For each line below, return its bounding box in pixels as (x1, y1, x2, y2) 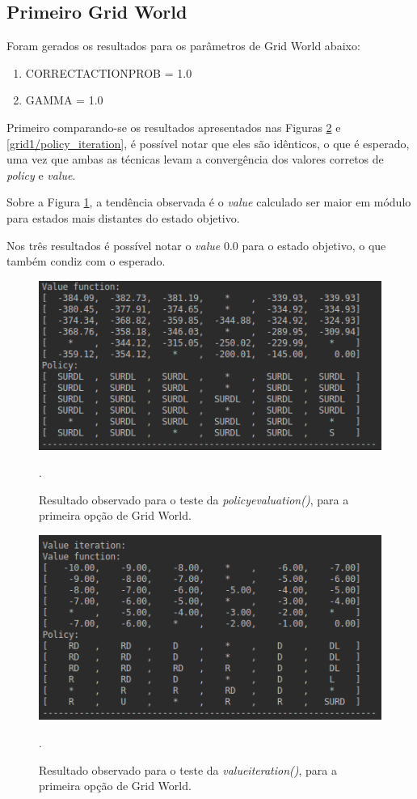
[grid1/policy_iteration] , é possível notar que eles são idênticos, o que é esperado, (6, 134, 410, 151)
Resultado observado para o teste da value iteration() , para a (39, 761, 338, 778)
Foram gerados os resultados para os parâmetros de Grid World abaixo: (6, 37, 360, 54)
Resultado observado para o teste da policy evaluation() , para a (39, 491, 349, 508)
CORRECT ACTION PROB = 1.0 (25, 64, 192, 81)
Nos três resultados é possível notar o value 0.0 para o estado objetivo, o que (6, 236, 386, 253)
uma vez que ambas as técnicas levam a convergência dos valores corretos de (6, 151, 384, 168)
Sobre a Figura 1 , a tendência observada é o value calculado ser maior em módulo (6, 193, 411, 210)
